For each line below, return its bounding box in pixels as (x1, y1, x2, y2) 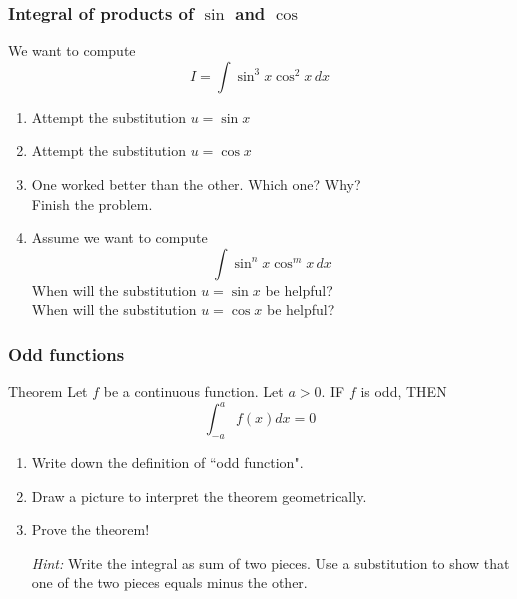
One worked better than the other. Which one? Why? (31, 174, 361, 194)
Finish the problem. (31, 193, 153, 214)
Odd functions (8, 341, 125, 366)
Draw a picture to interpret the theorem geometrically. (31, 485, 367, 506)
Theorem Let (8, 381, 88, 402)
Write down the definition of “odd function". (31, 452, 304, 473)
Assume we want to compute (31, 227, 208, 248)
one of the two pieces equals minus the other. (31, 572, 308, 593)
